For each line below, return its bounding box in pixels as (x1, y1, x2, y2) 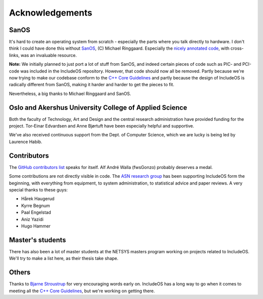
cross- (230, 45, 244, 51)
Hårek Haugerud (21, 196, 55, 202)
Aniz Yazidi (21, 216, 44, 222)
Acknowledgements (9, 7, 93, 18)
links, (9, 52, 20, 58)
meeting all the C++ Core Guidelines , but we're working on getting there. (9, 288, 155, 294)
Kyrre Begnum (21, 203, 51, 208)
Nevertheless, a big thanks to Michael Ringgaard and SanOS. (9, 91, 131, 96)
